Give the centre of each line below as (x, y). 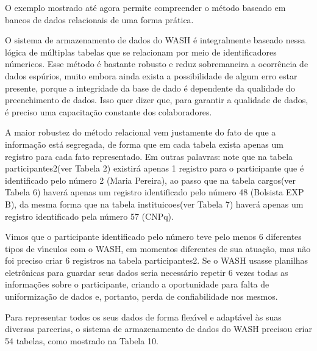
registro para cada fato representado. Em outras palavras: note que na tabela (149, 156)
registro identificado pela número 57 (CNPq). (89, 216)
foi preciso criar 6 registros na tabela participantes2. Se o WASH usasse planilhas (157, 260)
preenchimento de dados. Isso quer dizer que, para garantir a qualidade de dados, (157, 100)
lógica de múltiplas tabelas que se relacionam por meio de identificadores (141, 52)
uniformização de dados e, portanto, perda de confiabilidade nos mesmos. (141, 296)
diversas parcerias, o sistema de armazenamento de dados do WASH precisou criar (158, 329)
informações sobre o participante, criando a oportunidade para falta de (137, 284)
